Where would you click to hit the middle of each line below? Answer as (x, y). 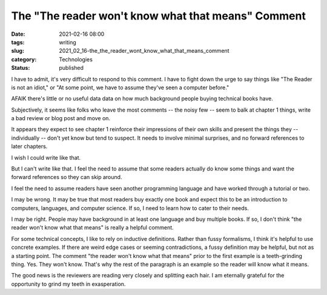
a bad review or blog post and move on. (61, 118)
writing (68, 42)
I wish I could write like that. (46, 157)
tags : (18, 42)
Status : (21, 68)
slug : (18, 51)
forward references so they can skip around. (67, 177)
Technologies (76, 59)
